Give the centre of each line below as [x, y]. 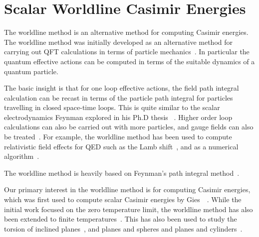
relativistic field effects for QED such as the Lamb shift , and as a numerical [121, 146]
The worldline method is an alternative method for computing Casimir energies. [126, 32]
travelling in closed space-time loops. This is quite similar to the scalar [112, 107]
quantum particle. [31, 71]
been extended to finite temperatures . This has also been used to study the [121, 219]
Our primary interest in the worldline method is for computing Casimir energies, [127, 189]
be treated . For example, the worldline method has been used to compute [118, 137]
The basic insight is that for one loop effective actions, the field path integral [122, 88]
